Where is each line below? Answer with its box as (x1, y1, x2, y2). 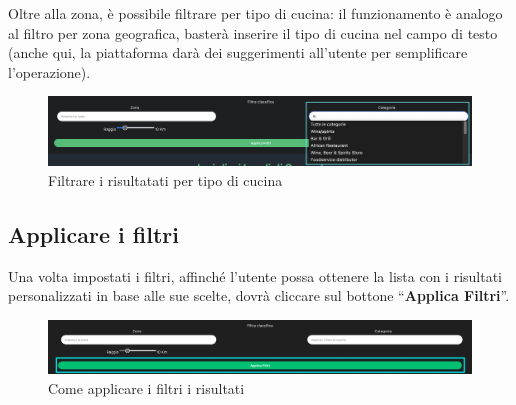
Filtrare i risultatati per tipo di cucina (48, 169, 283, 190)
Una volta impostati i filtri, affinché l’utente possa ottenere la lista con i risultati (8, 265, 503, 286)
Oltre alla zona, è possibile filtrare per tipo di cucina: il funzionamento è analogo (8, 3, 503, 23)
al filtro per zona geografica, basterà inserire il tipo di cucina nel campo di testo (8, 22, 498, 43)
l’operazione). (8, 61, 91, 82)
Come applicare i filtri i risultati (48, 377, 245, 398)
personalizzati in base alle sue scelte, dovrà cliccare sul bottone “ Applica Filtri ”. (8, 285, 510, 306)
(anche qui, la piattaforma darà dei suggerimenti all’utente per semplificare (8, 42, 468, 63)
